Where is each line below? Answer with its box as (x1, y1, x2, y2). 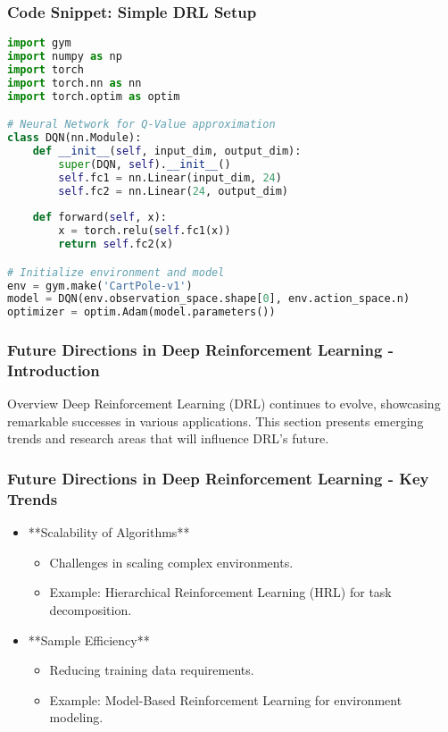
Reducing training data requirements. (49, 660, 254, 679)
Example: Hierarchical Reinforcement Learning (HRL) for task (49, 583, 392, 602)
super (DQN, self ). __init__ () (58, 157, 231, 171)
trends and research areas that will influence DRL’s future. (7, 429, 329, 448)
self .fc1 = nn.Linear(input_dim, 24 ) (58, 171, 282, 184)
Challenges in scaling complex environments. (49, 552, 294, 571)
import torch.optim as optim (7, 89, 180, 103)
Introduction (7, 359, 100, 381)
